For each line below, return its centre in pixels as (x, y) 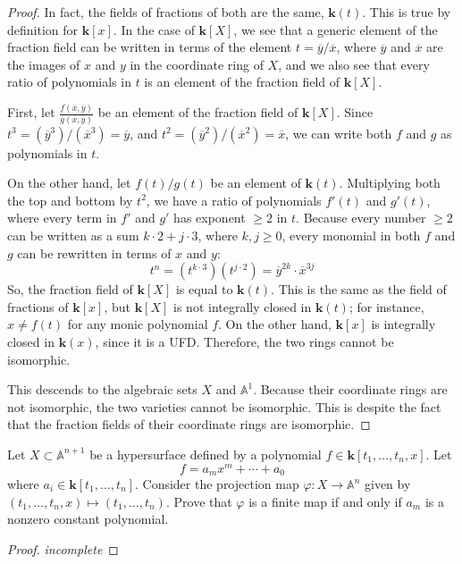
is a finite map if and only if (325, 501)
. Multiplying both (390, 183)
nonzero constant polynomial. (88, 519)
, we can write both (339, 133)
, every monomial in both (351, 235)
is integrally (403, 324)
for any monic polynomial (138, 324)
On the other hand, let (69, 183)
